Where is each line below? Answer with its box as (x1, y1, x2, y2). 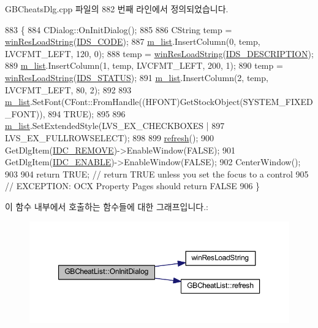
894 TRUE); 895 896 (48, 107, 126, 120)
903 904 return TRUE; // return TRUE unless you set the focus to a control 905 (5, 167, 309, 180)
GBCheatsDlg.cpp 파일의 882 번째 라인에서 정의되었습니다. (5, 2, 229, 15)
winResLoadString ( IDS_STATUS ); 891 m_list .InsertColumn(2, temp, (5, 71, 268, 84)
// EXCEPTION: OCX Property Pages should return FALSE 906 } (5, 179, 260, 192)
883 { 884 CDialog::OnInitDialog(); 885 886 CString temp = (5, 23, 232, 36)
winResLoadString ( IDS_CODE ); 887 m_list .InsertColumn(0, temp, (5, 35, 260, 48)
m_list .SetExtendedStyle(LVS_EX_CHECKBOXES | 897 (5, 119, 225, 132)
